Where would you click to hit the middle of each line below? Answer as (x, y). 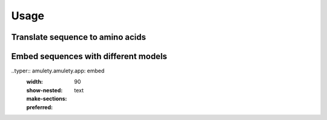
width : (35, 82)
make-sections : (47, 99)
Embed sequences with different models (89, 56)
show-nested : (45, 90)
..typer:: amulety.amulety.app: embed (58, 71)
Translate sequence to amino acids (79, 37)
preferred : (40, 107)
